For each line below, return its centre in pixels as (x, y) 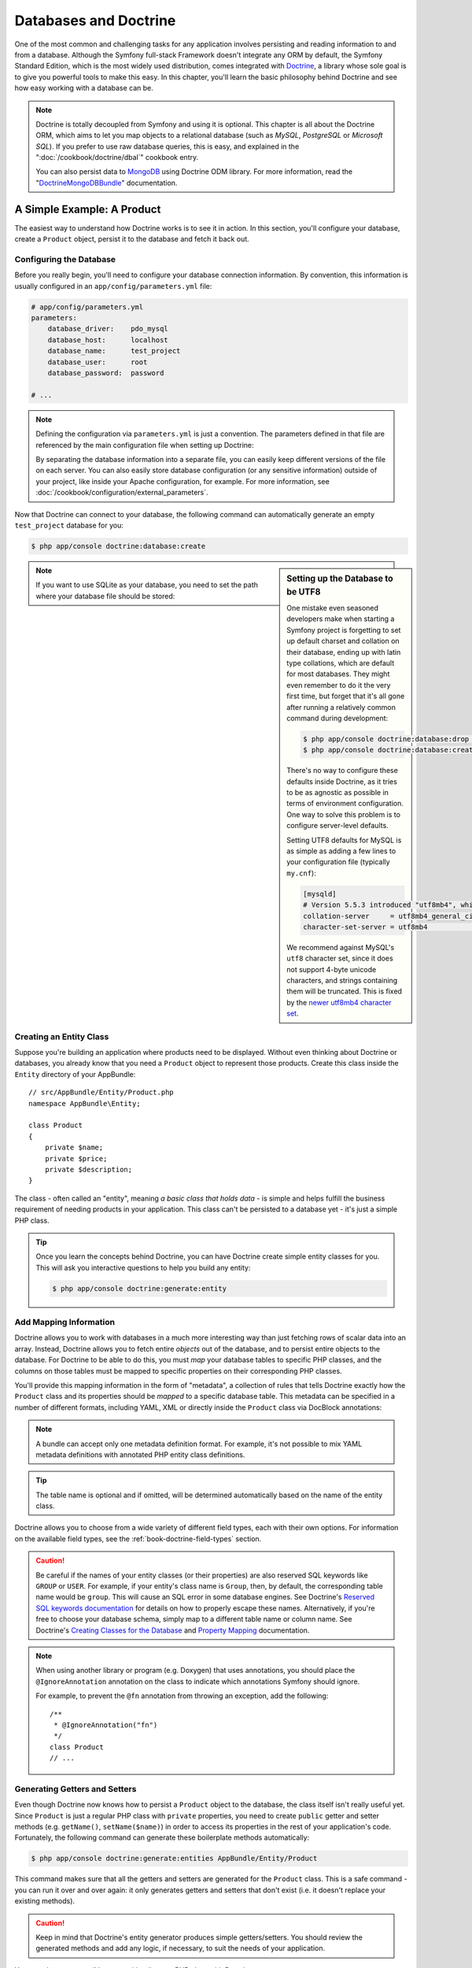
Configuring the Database (65, 259)
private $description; (88, 1169)
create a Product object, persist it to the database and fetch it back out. (132, 239)
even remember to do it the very (339, 685)
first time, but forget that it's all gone (346, 696)
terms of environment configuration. (345, 804)
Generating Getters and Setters (76, 1789)
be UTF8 (304, 592)
